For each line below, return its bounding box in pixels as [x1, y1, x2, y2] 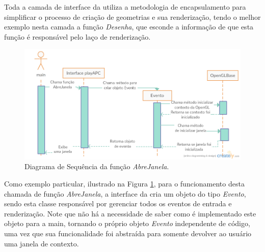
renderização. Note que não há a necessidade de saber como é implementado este [4, 208, 256, 218]
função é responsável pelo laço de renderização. [4, 31, 151, 42]
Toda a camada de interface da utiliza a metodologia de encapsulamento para [4, 2, 246, 12]
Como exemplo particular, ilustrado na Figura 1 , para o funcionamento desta [4, 178, 245, 188]
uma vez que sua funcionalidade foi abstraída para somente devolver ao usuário [4, 228, 252, 238]
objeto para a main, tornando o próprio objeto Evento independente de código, [4, 218, 250, 229]
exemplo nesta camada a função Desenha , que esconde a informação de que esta [4, 21, 254, 32]
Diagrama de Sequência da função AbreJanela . [24, 161, 169, 172]
